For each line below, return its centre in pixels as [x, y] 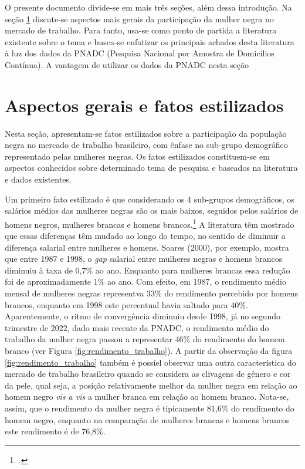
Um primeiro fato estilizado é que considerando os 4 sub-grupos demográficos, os [150, 199]
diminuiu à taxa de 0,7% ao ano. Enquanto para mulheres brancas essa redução [148, 270]
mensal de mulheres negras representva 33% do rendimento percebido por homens [151, 293]
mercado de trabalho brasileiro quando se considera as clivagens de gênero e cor [148, 374]
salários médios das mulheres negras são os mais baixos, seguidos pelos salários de [152, 210]
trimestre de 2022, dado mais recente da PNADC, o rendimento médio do [137, 327]
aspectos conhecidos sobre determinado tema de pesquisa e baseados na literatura [151, 168]
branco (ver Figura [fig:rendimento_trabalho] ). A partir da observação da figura [149, 351]
